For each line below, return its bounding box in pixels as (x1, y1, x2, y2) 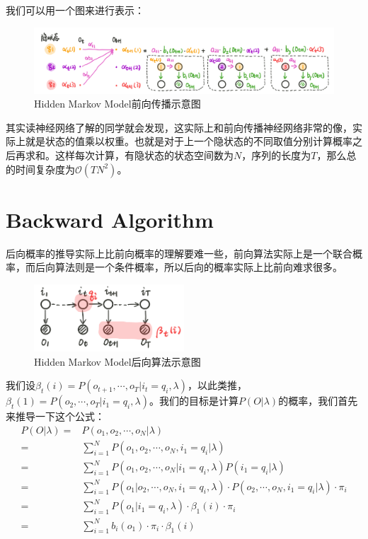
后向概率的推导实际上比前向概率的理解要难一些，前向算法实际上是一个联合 (6, 245, 352, 260)
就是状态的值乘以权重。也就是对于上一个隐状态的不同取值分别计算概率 (25, 134, 352, 149)
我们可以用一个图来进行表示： (6, 3, 144, 17)
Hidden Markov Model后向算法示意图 (34, 354, 201, 369)
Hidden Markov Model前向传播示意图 (34, 96, 201, 111)
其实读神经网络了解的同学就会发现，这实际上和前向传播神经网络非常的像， (6, 120, 352, 134)
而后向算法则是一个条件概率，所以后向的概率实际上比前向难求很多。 (25, 260, 343, 274)
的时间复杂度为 (6, 161, 75, 176)
